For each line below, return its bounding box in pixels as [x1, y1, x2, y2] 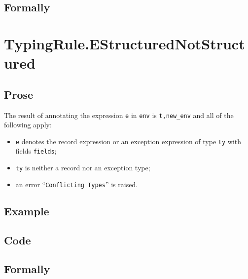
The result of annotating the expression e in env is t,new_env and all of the [4, 110, 234, 120]
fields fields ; [15, 146, 57, 156]
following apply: [4, 120, 52, 130]
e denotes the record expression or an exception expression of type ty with [15, 136, 242, 146]
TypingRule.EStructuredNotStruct [4, 33, 245, 53]
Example [4, 203, 49, 218]
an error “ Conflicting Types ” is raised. [15, 179, 138, 189]
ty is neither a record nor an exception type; [15, 162, 150, 173]
